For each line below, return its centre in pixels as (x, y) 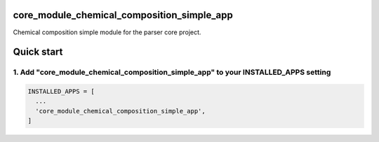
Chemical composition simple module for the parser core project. (107, 32)
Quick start (38, 52)
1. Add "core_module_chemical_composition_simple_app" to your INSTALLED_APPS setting (172, 72)
